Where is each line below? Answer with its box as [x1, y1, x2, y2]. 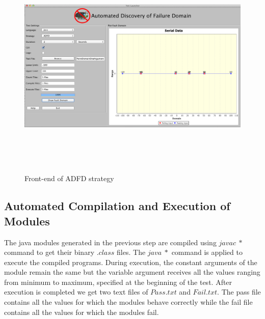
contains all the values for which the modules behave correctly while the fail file [4, 297, 253, 307]
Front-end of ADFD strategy [24, 173, 114, 184]
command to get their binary [4, 247, 95, 257]
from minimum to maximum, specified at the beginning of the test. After [4, 276, 232, 287]
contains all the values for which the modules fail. [4, 306, 159, 317]
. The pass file [217, 286, 261, 297]
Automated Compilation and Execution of [4, 198, 230, 214]
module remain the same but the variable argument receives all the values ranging [4, 267, 260, 277]
